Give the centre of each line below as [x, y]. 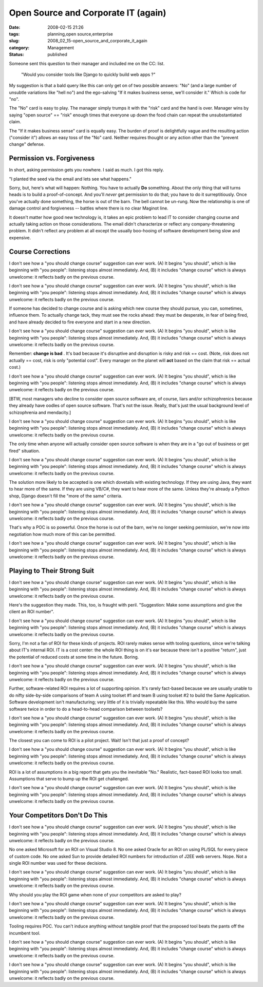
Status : [17, 55]
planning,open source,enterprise [80, 34]
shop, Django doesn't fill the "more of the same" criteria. [66, 496]
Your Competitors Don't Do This [58, 815]
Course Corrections [40, 252]
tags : [14, 34]
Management [61, 47]
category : [19, 47]
